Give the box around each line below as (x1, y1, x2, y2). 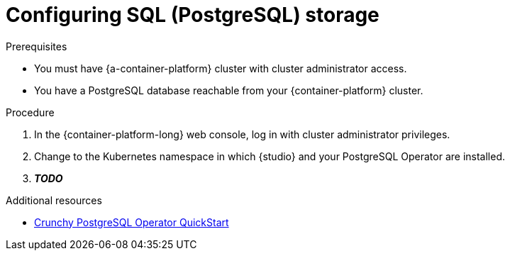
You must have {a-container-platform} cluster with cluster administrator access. (34, 62, 407, 74)
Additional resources (6, 194, 102, 206)
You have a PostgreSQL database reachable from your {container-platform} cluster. (34, 84, 423, 96)
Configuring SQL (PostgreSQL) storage (6, 3, 379, 27)
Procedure (6, 106, 55, 118)
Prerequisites (6, 40, 67, 52)
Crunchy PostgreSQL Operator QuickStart (34, 216, 229, 228)
